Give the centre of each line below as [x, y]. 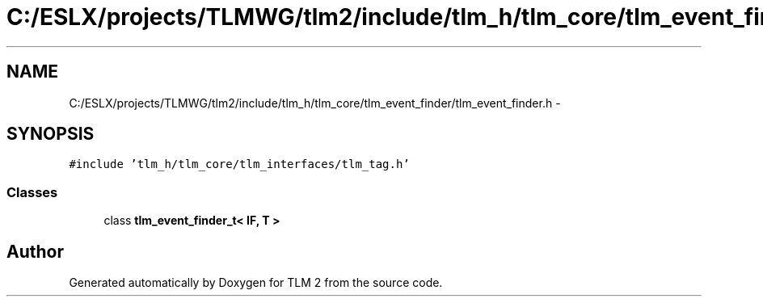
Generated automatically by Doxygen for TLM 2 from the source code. [256, 283]
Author [35, 251]
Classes [32, 192]
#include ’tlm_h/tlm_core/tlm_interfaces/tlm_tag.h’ [239, 164]
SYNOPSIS [51, 134]
